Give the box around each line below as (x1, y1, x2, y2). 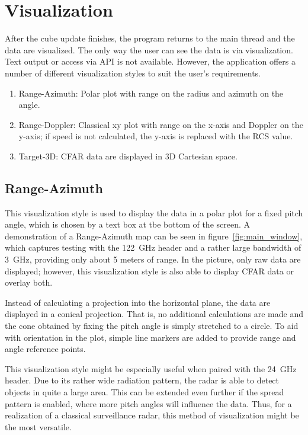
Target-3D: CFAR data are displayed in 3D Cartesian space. (18, 149, 238, 162)
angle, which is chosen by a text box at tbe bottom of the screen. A (5, 218, 251, 231)
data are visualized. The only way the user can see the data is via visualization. (5, 43, 293, 56)
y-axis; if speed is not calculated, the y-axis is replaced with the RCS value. (18, 130, 293, 142)
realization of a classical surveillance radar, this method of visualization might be (5, 409, 299, 421)
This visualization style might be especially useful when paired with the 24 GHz (5, 362, 297, 375)
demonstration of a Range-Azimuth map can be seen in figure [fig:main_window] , (5, 229, 303, 242)
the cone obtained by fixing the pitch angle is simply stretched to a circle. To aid (5, 319, 299, 332)
